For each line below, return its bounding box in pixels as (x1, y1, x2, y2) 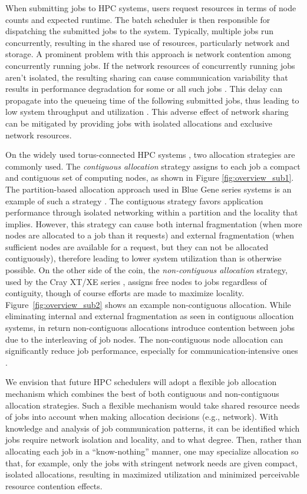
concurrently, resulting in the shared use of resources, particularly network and (5, 36, 290, 48)
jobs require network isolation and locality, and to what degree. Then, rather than (5, 433, 302, 446)
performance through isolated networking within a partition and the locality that (5, 206, 298, 218)
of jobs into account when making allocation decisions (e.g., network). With (5, 410, 279, 423)
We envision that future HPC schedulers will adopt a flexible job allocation (5, 376, 277, 388)
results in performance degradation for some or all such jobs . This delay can (5, 82, 283, 95)
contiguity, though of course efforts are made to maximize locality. (5, 287, 245, 299)
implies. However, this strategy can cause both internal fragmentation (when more (5, 217, 302, 230)
